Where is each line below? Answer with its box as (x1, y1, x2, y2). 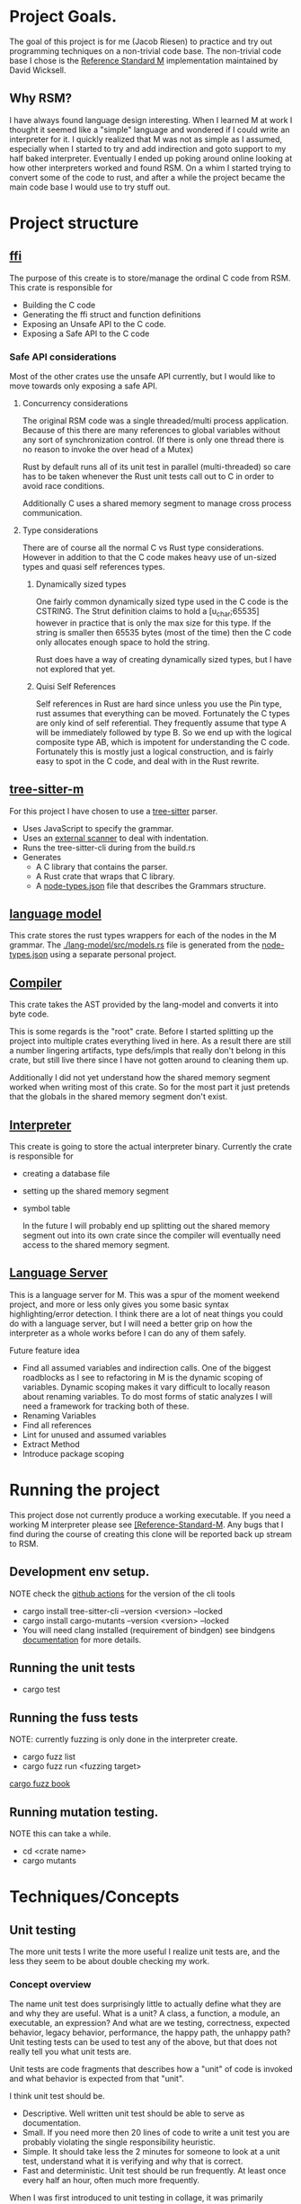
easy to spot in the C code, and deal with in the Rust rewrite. (35, 755, 260, 766)
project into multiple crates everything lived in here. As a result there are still (9, 1035, 292, 1046)
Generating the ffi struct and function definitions (22, 308, 201, 320)
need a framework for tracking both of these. (22, 1400, 190, 1411)
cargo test (22, 1684, 61, 1695)
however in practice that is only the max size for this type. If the (35, 618, 271, 628)
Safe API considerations (9, 351, 117, 363)
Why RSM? (9, 91, 72, 106)
